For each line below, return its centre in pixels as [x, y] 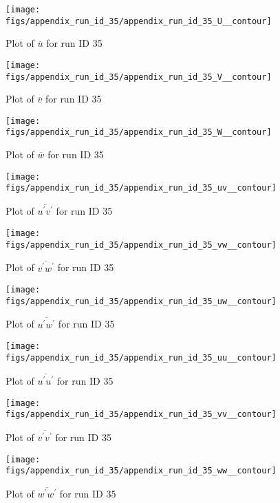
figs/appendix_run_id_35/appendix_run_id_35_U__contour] [139, 21]
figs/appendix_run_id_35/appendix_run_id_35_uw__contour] [141, 301]
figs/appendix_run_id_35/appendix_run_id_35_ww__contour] [141, 471]
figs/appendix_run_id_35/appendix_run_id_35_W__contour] [139, 132]
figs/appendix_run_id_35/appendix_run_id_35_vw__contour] [141, 245]
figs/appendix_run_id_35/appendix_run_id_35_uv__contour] [141, 188]
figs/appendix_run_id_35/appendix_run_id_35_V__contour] [139, 77]
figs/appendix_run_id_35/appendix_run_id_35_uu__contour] [141, 357]
